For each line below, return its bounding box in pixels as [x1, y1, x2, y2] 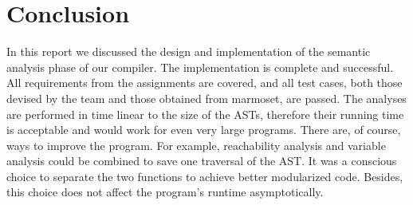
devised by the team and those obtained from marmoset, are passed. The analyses [6, 89, 407, 106]
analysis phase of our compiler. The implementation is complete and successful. [6, 58, 394, 75]
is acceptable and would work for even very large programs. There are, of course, [6, 121, 401, 138]
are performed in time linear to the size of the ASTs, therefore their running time [6, 105, 404, 122]
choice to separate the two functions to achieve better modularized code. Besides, [6, 168, 403, 184]
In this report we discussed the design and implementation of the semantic [6, 43, 371, 60]
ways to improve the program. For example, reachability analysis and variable [6, 136, 386, 153]
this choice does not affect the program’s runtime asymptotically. [6, 183, 324, 200]
